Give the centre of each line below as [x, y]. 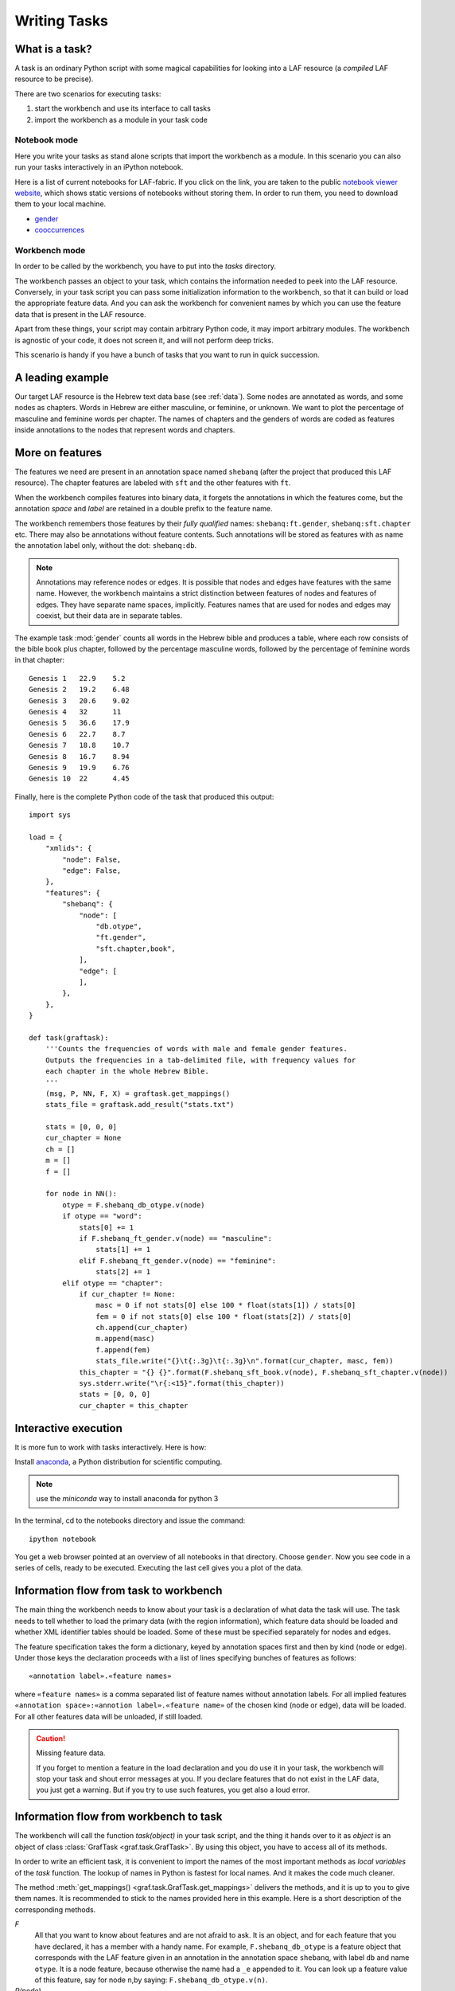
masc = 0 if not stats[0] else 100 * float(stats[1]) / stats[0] [226, 1305]
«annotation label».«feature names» [100, 1676]
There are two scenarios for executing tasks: [88, 94]
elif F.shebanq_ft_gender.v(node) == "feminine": [178, 1261]
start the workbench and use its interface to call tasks [122, 108]
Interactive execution [68, 1428]
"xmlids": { [68, 849]
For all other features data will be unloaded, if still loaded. [109, 1716]
